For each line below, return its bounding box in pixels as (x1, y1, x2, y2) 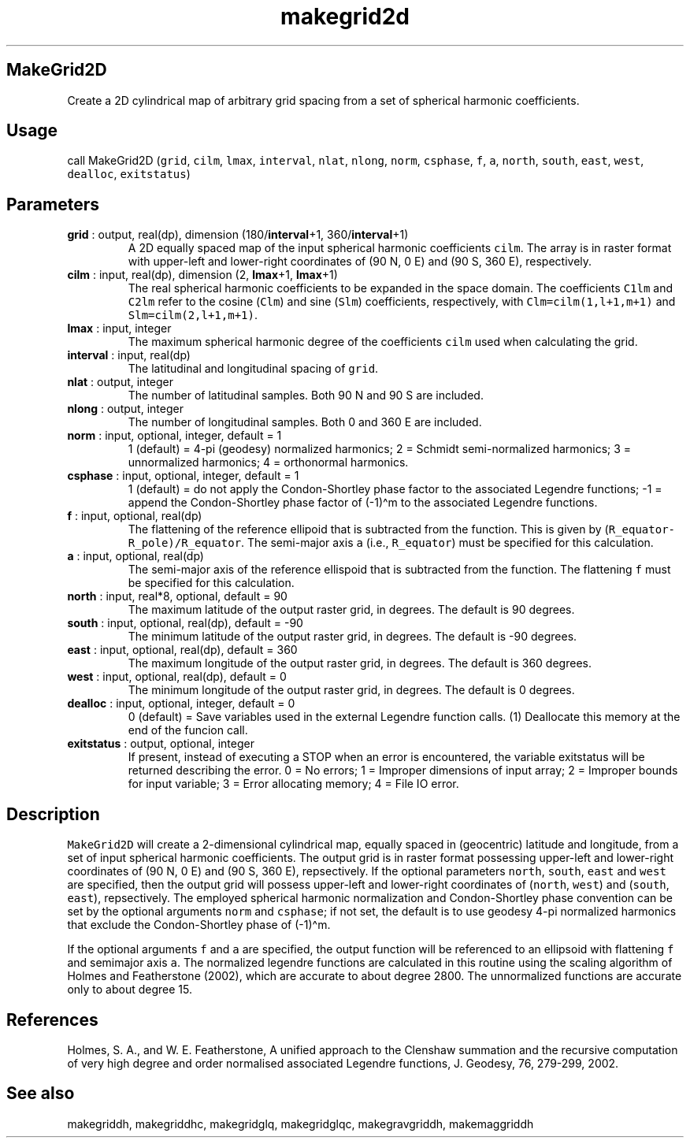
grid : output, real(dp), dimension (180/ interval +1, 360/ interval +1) (67, 228, 409, 242)
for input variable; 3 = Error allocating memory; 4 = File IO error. (128, 777, 459, 791)
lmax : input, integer (67, 321, 172, 336)
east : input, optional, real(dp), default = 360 (67, 643, 298, 657)
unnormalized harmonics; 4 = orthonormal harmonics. (128, 455, 409, 470)
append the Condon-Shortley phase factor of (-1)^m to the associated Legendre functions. (128, 496, 598, 510)
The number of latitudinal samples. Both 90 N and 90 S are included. (128, 388, 484, 403)
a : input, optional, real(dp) (67, 549, 204, 563)
